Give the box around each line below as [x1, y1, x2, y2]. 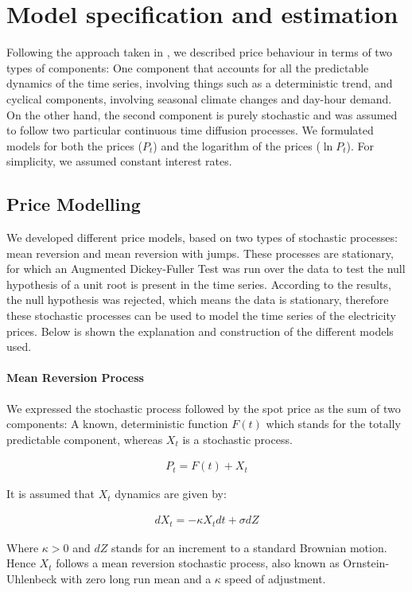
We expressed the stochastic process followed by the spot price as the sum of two [6, 399, 401, 416]
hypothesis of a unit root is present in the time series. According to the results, [6, 275, 391, 292]
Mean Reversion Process [6, 369, 144, 386]
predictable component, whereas [6, 430, 163, 447]
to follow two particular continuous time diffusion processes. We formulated [6, 122, 374, 138]
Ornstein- [343, 555, 390, 571]
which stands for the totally [266, 415, 401, 432]
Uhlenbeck [6, 570, 57, 586]
